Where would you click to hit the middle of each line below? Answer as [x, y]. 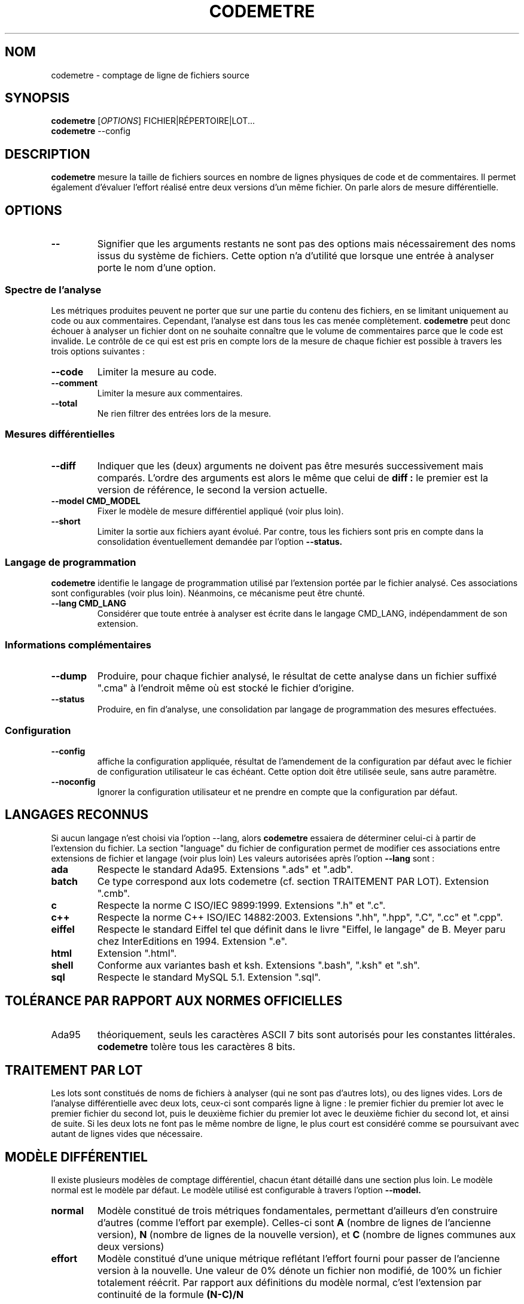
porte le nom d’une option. [156, 268]
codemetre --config [91, 131]
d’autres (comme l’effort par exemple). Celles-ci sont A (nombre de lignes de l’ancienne [294, 1223]
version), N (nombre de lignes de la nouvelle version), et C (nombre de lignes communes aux [307, 1235]
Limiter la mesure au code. [157, 372]
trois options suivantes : [98, 351]
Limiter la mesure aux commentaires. [170, 393]
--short [66, 521]
